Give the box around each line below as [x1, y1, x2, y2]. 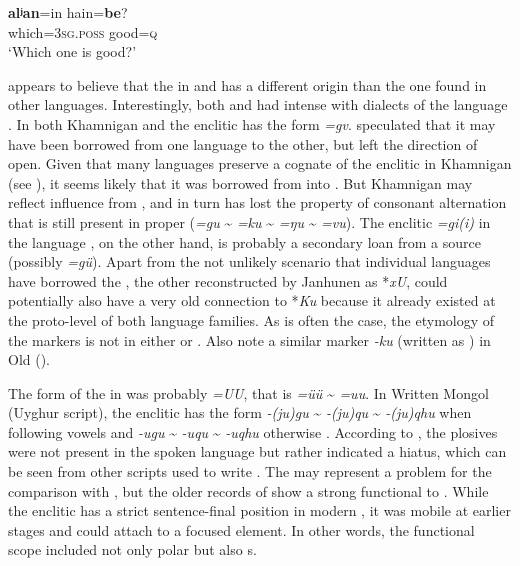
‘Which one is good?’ [8, 41, 137, 62]
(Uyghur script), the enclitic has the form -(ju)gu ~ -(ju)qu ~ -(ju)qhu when [8, 402, 472, 423]
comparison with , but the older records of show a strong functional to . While [8, 480, 489, 501]
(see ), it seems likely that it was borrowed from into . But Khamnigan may [8, 172, 473, 193]
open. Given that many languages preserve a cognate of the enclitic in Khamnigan [8, 153, 512, 174]
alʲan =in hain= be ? [8, 2, 128, 22]
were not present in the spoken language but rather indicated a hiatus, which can [8, 441, 507, 462]
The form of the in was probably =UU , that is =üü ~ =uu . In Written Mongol [8, 382, 489, 403]
